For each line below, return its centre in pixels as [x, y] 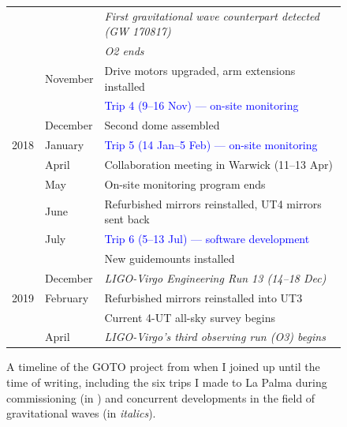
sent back [127, 219]
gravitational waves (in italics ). [81, 413]
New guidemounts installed [170, 258]
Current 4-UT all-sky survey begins [190, 317]
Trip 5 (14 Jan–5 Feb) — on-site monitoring [211, 145]
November [69, 78]
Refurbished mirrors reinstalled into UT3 [203, 297]
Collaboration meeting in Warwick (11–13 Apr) [218, 164]
